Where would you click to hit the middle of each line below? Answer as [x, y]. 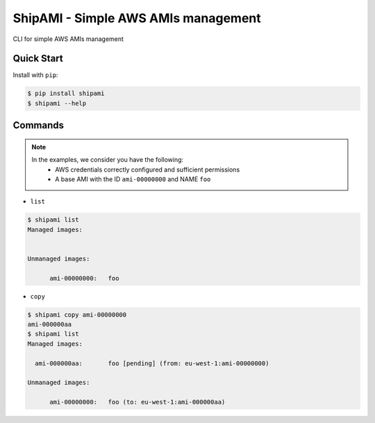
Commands [39, 125]
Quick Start [38, 59]
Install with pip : [35, 75]
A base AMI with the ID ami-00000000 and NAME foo [133, 179]
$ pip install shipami [66, 93]
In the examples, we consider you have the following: [108, 160]
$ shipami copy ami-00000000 [77, 315]
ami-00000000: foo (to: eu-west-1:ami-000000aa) [137, 402]
